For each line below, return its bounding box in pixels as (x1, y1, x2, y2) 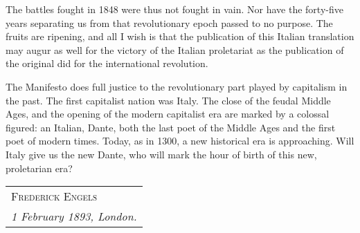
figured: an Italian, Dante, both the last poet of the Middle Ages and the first (6, 120, 336, 134)
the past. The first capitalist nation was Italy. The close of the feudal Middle (6, 93, 331, 107)
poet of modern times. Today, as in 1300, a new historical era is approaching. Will (6, 133, 354, 148)
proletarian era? (6, 160, 73, 175)
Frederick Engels (11, 188, 98, 205)
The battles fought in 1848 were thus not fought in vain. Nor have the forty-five (6, 2, 343, 16)
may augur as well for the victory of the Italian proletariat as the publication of (6, 42, 344, 57)
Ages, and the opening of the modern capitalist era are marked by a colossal (6, 106, 330, 121)
